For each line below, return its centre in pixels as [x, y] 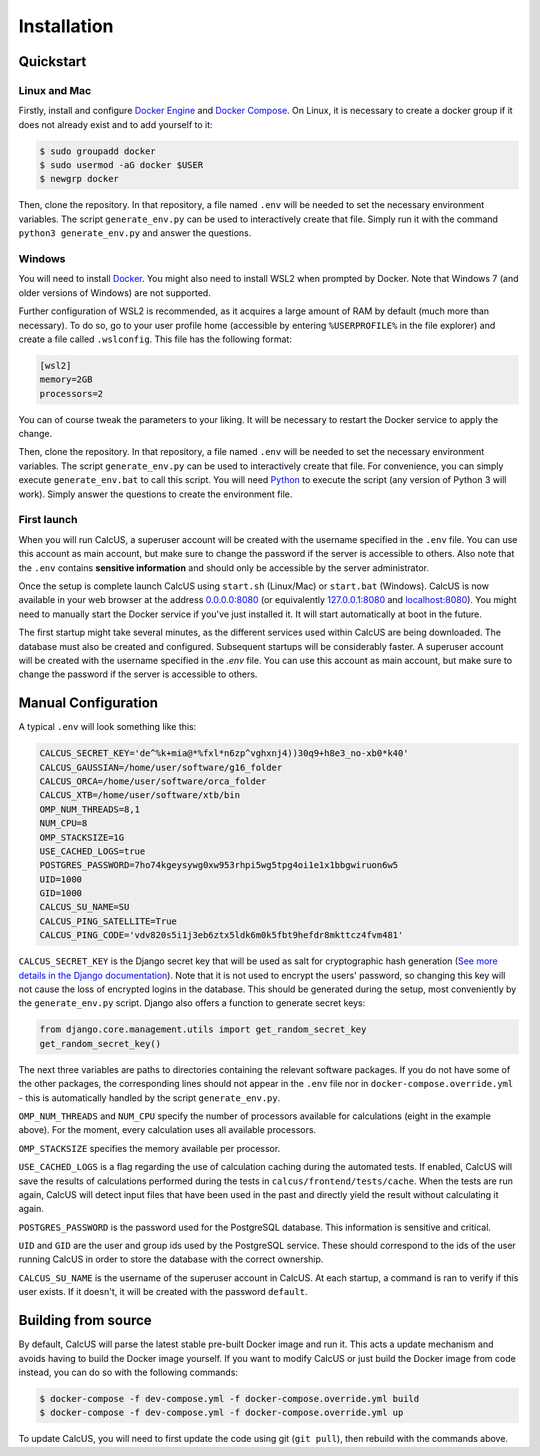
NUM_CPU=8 [63, 823]
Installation [66, 26]
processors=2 [71, 393]
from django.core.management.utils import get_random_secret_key [203, 1029]
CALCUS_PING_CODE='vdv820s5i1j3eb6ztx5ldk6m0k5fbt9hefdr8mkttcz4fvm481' [221, 935]
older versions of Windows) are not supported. [115, 292]
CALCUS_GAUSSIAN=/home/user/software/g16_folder [161, 767]
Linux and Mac [55, 90]
